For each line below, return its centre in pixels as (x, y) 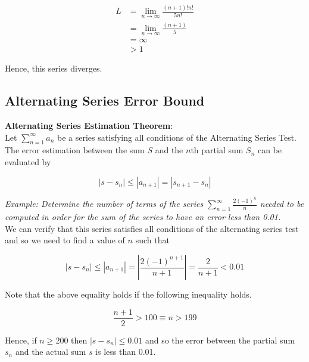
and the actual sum (51, 352)
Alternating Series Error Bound (105, 100)
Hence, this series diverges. (54, 68)
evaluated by (28, 161)
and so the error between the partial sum (220, 340)
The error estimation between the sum (75, 150)
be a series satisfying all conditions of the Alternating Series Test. (177, 137)
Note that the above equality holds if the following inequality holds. (128, 294)
